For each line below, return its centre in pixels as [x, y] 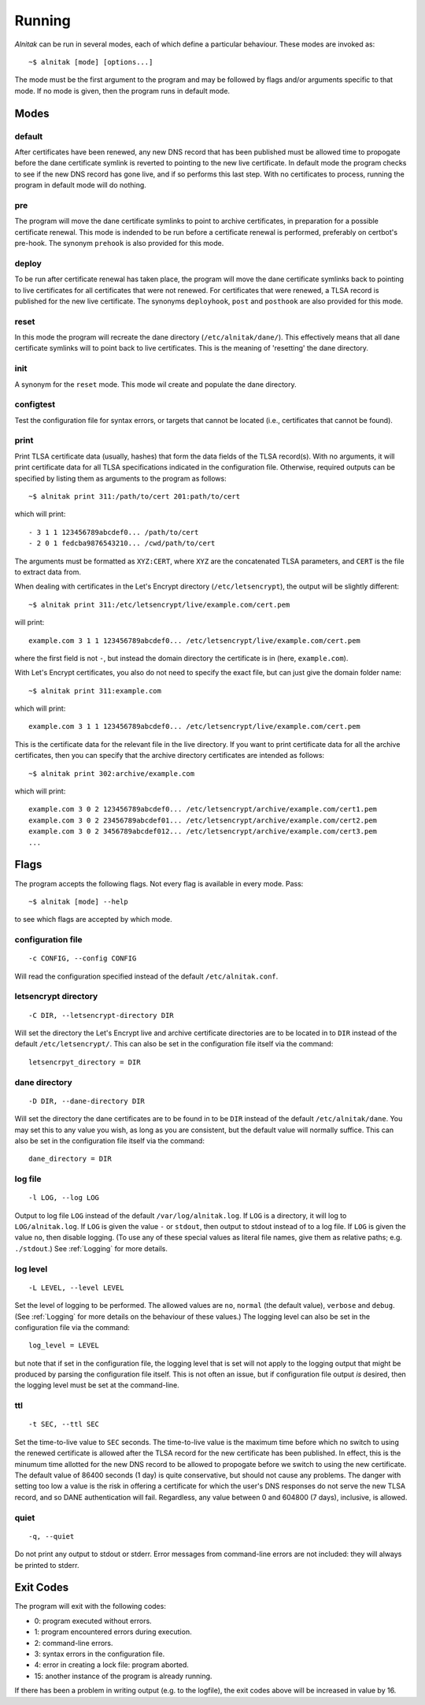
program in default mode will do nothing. [81, 185]
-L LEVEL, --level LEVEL [76, 1287]
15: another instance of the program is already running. [123, 1676]
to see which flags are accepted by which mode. [93, 919]
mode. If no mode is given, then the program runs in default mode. [122, 91]
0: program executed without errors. [93, 1621]
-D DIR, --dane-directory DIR [87, 1101]
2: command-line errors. [74, 1643]
